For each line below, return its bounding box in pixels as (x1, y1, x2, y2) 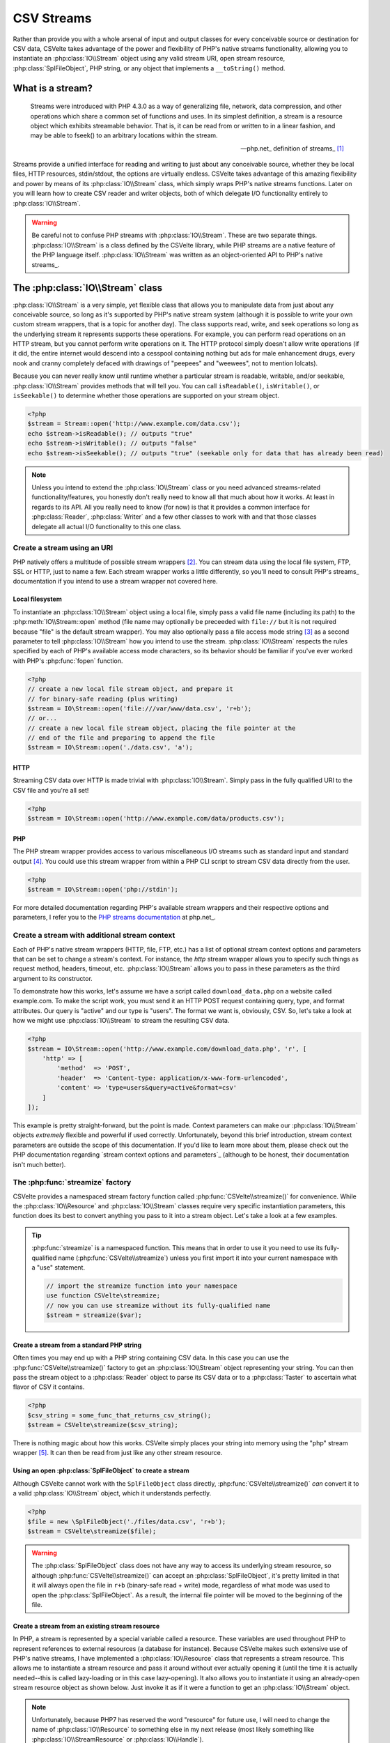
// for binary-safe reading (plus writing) (27, 694, 179, 703)
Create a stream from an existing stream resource (13, 1622, 160, 1630)
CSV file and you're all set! (13, 786, 89, 794)
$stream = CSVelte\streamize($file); (27, 1527, 157, 1535)
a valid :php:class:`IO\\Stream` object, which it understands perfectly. (13, 1489, 212, 1498)
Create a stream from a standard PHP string (13, 1341, 142, 1349)
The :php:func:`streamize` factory (13, 1178, 132, 1187)
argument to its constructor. (13, 974, 93, 982)
